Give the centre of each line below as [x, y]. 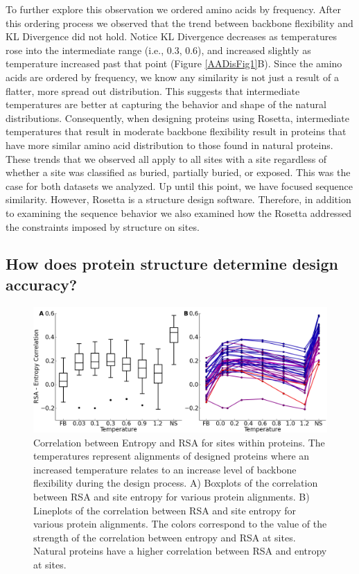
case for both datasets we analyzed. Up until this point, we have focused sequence [179, 185]
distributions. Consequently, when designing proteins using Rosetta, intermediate [177, 118]
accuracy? [42, 284]
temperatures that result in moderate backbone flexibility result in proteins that [176, 131]
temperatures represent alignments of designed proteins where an [172, 456]
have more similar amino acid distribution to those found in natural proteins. [169, 145]
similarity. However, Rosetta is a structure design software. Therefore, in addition [178, 199]
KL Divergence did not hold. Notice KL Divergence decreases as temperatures [172, 36]
